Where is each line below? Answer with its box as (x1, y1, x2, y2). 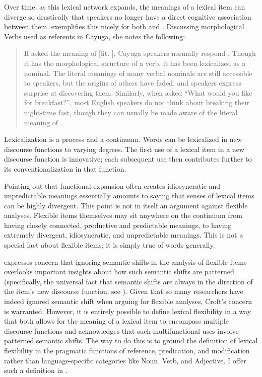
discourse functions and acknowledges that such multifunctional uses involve (4, 325, 239, 336)
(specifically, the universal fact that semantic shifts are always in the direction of (4, 276, 253, 286)
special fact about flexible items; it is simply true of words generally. (4, 240, 215, 250)
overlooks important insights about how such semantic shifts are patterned (4, 266, 234, 277)
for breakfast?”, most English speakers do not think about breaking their (24, 97, 249, 108)
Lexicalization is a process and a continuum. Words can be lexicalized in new (4, 134, 242, 144)
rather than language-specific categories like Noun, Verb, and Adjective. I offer (4, 355, 246, 365)
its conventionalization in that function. (4, 163, 126, 174)
